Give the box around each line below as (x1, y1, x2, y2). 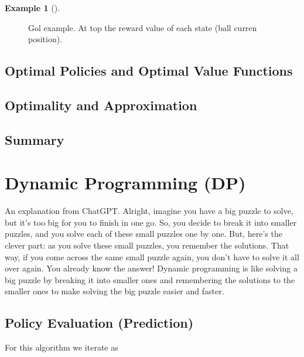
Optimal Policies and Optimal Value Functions (5, 62, 293, 80)
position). (28, 33, 63, 45)
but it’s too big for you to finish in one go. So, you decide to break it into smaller (5, 216, 297, 228)
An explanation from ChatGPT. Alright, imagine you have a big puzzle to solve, (5, 205, 293, 217)
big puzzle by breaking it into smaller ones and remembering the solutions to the (5, 273, 295, 285)
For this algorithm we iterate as (5, 341, 118, 353)
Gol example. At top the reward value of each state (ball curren (28, 21, 257, 33)
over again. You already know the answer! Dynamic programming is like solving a (5, 262, 298, 274)
